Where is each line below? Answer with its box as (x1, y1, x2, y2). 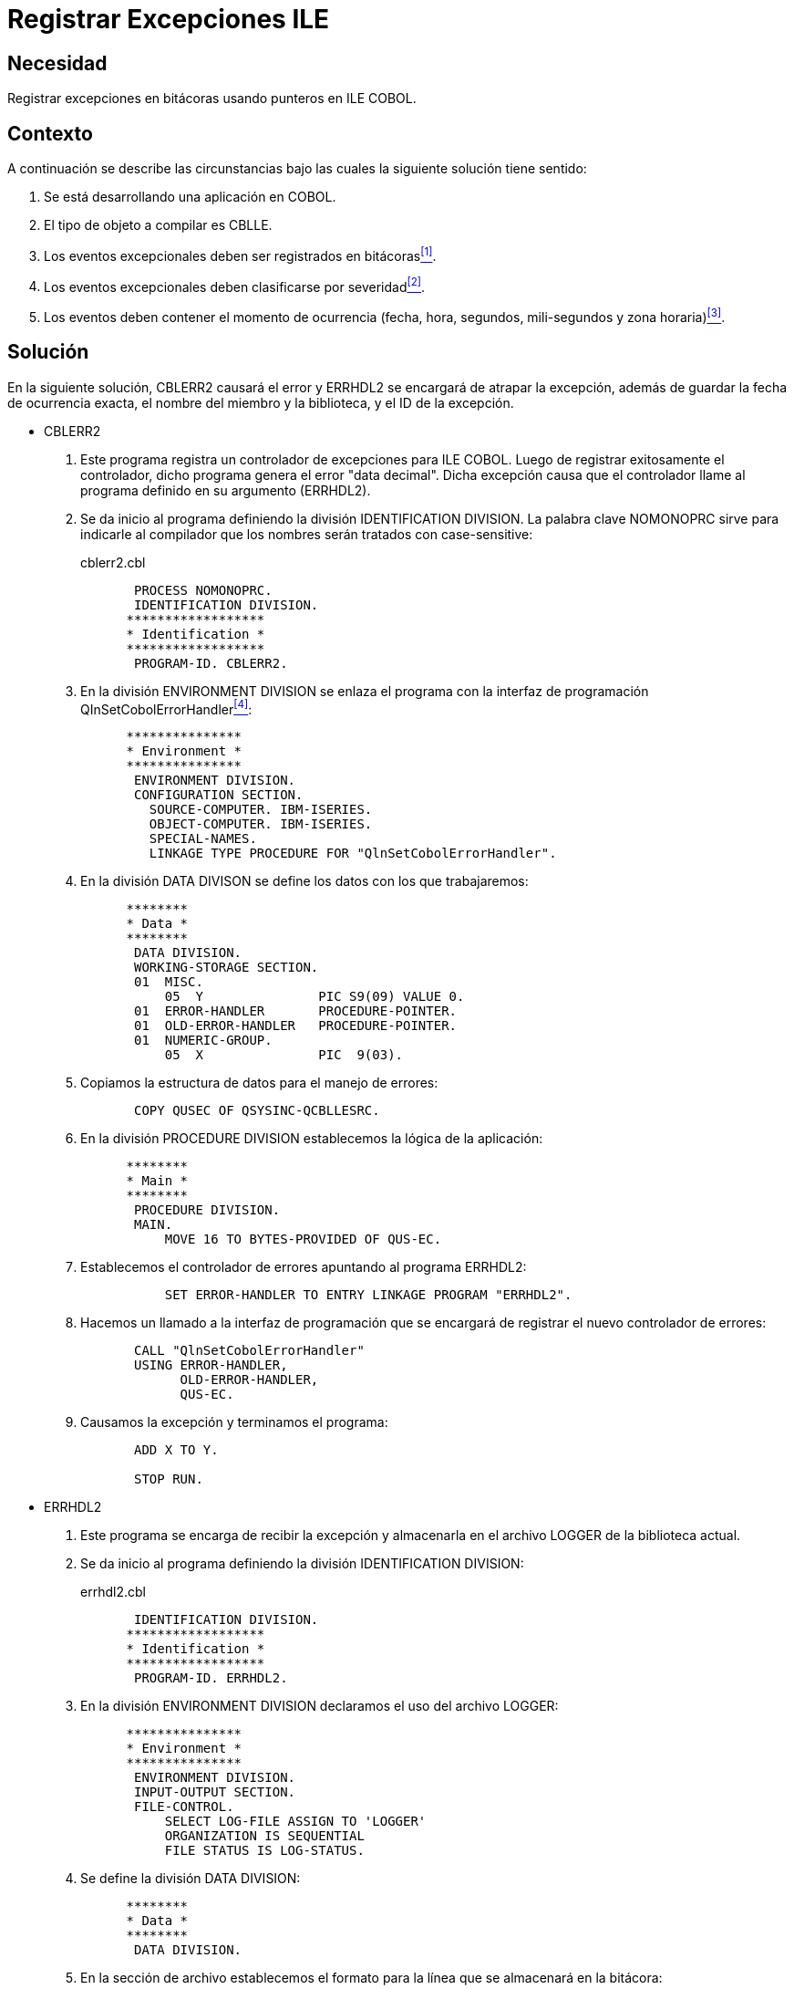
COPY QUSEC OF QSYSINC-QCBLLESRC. (134, 1103, 380, 1119)
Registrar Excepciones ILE (7, 4, 330, 35)
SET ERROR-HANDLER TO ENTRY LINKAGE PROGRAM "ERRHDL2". (164, 1287, 572, 1303)
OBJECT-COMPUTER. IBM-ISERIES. (149, 817, 373, 832)
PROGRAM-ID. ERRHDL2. (134, 1671, 288, 1686)
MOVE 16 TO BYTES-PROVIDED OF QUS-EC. (164, 1232, 442, 1247)
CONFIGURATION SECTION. (134, 787, 304, 803)
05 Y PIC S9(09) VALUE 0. (164, 989, 465, 1005)
